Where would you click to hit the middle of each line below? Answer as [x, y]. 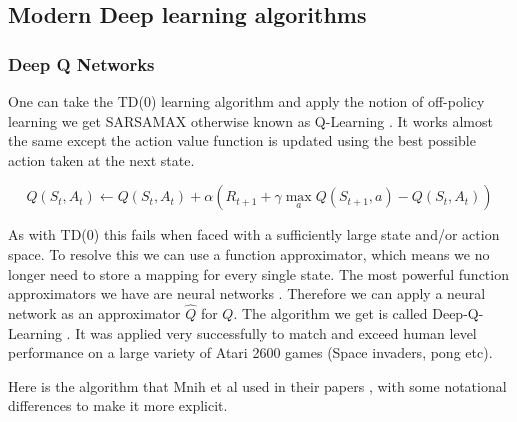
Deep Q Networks [81, 63]
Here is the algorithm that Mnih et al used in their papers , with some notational [257, 385]
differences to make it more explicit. [118, 405]
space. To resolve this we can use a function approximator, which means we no [249, 253]
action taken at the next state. [101, 159]
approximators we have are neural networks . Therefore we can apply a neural [247, 293]
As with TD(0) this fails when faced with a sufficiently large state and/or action [254, 234]
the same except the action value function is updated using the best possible [242, 140]
